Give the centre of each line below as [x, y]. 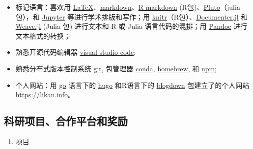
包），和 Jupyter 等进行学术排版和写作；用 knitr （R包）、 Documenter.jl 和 [132, 16]
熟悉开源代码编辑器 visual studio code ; [76, 52]
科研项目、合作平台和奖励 [66, 121]
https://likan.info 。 [45, 95]
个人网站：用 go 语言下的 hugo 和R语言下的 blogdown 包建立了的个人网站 [132, 85]
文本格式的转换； [43, 35]
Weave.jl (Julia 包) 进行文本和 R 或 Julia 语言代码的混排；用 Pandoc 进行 [131, 26]
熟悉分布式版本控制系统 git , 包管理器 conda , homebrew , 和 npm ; [116, 68]
